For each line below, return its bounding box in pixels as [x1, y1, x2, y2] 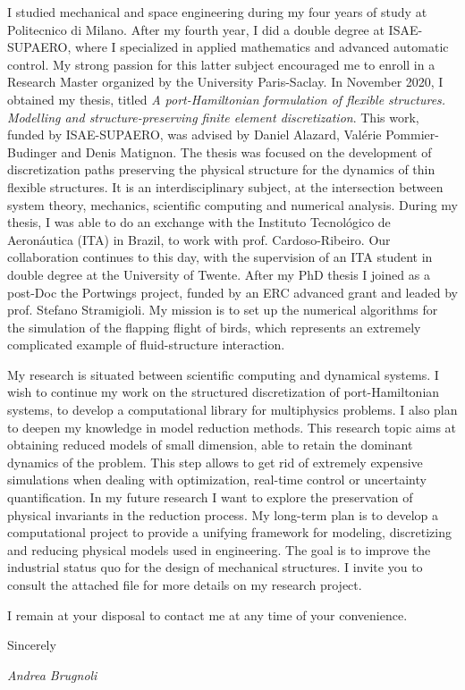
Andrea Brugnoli [7, 665, 97, 684]
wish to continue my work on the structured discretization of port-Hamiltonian [7, 383, 440, 401]
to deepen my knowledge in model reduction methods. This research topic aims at [7, 417, 457, 436]
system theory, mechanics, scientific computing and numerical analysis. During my [7, 195, 458, 214]
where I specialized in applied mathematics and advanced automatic [75, 38, 449, 56]
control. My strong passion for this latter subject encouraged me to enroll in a [7, 55, 435, 73]
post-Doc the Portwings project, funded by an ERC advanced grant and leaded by [7, 282, 458, 301]
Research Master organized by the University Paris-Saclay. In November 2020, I [7, 72, 444, 91]
